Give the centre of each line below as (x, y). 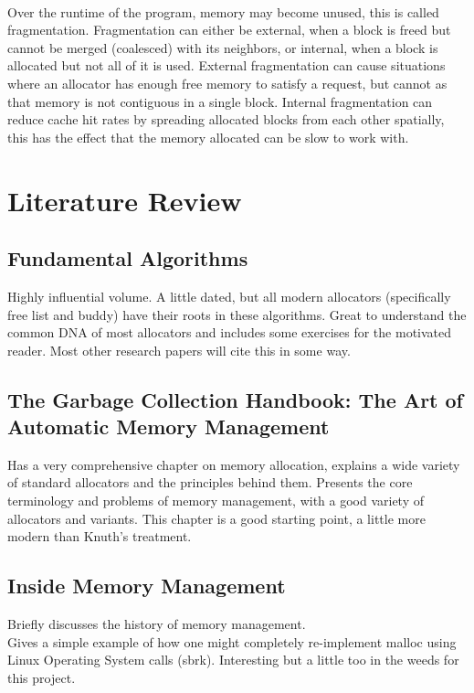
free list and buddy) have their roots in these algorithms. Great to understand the (237, 314)
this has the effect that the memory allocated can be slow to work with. (208, 137)
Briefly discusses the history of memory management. (157, 624)
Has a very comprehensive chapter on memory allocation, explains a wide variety (234, 464)
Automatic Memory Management (169, 426)
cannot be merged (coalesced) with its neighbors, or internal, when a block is (223, 47)
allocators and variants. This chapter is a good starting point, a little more (216, 518)
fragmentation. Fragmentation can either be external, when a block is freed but (229, 30)
